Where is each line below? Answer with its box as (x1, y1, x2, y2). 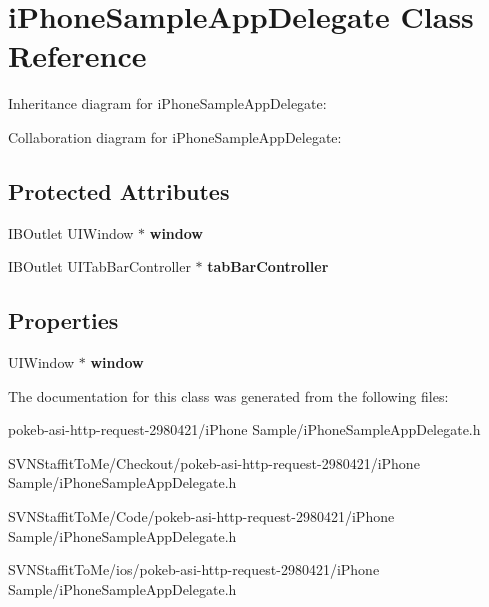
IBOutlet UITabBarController (8, 256, 191, 277)
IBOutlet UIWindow (8, 222, 134, 243)
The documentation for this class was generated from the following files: (8, 385, 449, 406)
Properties (8, 305, 119, 336)
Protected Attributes (8, 175, 230, 206)
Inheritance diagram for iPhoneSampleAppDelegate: (8, 93, 327, 114)
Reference (8, 35, 147, 76)
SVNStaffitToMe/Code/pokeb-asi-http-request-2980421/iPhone (8, 506, 395, 527)
